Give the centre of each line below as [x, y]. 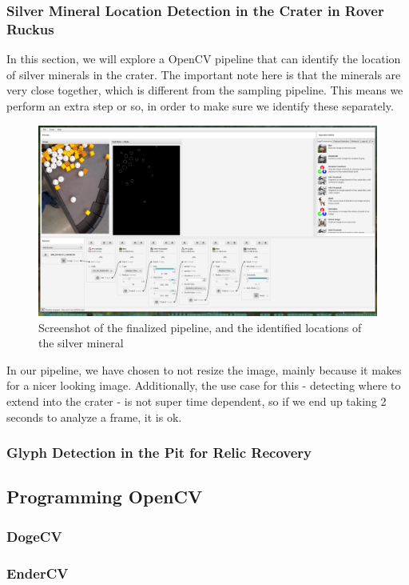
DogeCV [34, 536]
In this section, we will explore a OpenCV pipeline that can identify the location [204, 59]
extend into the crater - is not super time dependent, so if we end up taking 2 [197, 401]
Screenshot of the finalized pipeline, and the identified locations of [200, 327]
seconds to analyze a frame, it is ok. [94, 417]
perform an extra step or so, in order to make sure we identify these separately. [200, 105]
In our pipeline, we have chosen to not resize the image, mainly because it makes [204, 369]
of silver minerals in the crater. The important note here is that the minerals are [204, 74]
